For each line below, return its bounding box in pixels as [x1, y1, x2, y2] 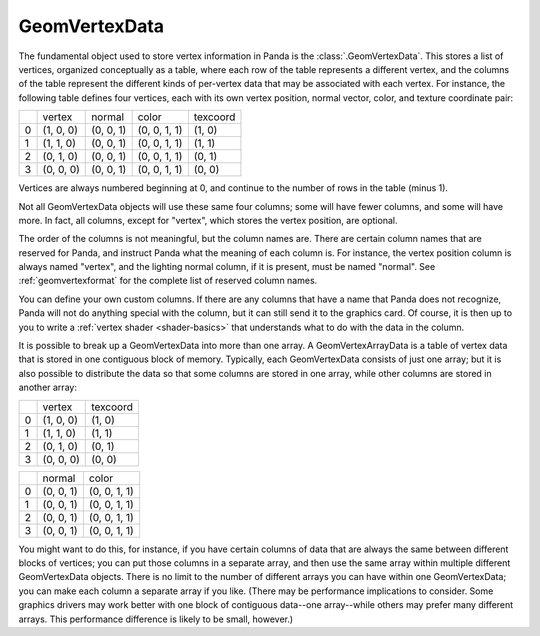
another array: [18, 381, 77, 394]
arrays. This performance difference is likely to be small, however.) [18, 613, 294, 625]
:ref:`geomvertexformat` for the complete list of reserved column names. [18, 275, 318, 287]
